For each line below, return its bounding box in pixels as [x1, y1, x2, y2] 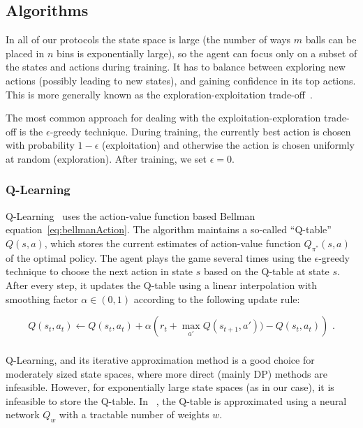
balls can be [305, 32, 357, 47]
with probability [6, 138, 75, 152]
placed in [6, 45, 45, 60]
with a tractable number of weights [59, 407, 209, 422]
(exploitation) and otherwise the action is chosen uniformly [101, 138, 355, 152]
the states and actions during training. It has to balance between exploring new [6, 59, 346, 74]
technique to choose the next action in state [6, 264, 193, 279]
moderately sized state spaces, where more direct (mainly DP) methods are [6, 366, 327, 381]
